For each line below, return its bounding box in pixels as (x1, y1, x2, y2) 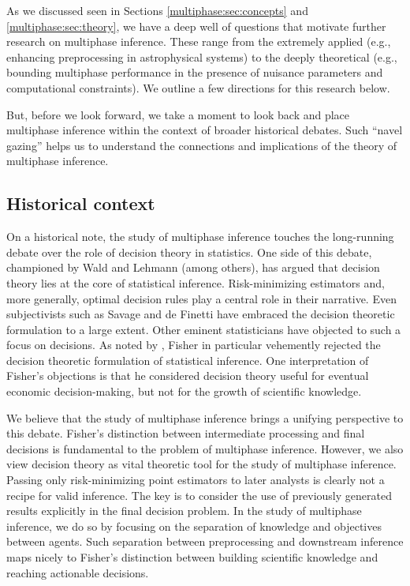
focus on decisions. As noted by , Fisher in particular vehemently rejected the (6, 336, 381, 353)
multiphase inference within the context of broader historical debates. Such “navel (6, 122, 403, 138)
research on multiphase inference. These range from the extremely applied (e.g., (6, 33, 391, 50)
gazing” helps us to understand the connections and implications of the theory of (6, 137, 397, 153)
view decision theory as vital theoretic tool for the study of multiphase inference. (6, 456, 397, 472)
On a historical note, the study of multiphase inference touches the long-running (6, 228, 394, 245)
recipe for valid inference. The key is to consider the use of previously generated (6, 486, 392, 503)
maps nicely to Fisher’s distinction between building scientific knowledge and (6, 549, 378, 565)
